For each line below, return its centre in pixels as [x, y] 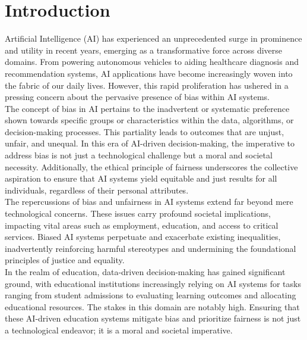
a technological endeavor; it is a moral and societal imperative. [119, 330]
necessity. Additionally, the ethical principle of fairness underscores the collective [151, 166]
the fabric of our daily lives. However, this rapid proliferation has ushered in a [147, 85]
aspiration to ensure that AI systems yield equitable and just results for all [141, 178]
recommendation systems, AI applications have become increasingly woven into [149, 73]
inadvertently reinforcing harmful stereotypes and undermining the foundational [151, 248]
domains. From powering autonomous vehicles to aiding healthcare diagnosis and [152, 62]
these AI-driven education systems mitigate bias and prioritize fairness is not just [153, 318]
